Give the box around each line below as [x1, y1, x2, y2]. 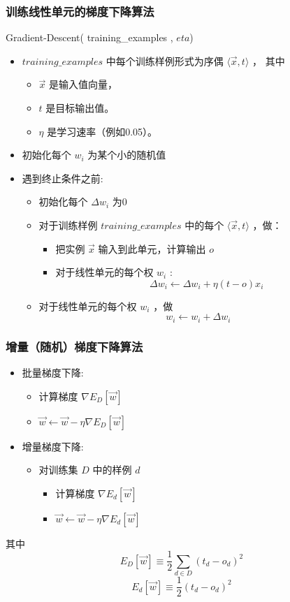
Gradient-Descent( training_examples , [6, 30, 173, 45]
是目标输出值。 [45, 101, 115, 115]
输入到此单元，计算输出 [98, 241, 206, 256]
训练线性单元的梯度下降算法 [6, 2, 154, 20]
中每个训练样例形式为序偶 [106, 53, 224, 68]
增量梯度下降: [22, 439, 84, 453]
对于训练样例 [38, 217, 98, 232]
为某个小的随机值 [87, 147, 166, 162]
